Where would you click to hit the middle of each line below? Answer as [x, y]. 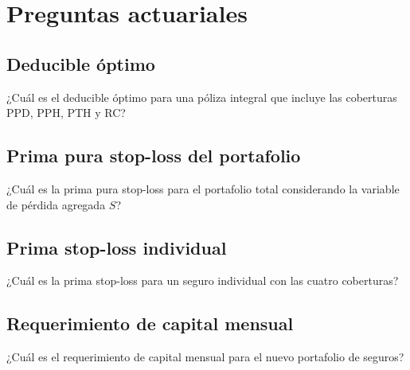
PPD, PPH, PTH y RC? [66, 113]
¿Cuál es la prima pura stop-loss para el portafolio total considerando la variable [203, 188]
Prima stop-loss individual [117, 247]
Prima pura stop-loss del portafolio [154, 156]
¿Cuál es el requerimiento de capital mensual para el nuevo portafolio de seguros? [205, 357]
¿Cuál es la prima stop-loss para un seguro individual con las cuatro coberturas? [203, 280]
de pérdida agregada [56, 204]
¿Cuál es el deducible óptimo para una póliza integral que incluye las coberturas [202, 97]
